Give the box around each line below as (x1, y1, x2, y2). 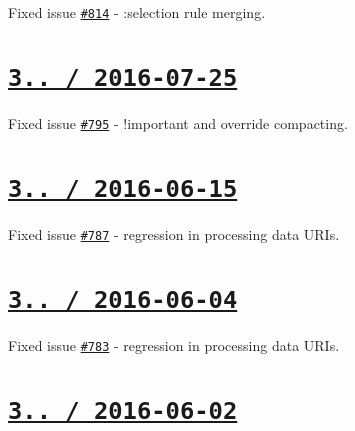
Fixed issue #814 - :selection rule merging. (8, 2, 266, 22)
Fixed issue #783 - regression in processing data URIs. (8, 334, 340, 355)
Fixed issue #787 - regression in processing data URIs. (8, 223, 340, 244)
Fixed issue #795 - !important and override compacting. (8, 112, 348, 133)
